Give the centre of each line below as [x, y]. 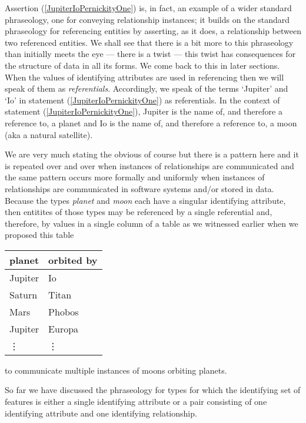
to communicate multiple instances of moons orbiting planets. [116, 370]
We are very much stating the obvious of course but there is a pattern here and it [152, 154]
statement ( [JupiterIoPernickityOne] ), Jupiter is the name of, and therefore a [144, 111]
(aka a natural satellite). [49, 134]
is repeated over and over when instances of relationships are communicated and [149, 165]
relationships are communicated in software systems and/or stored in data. [139, 188]
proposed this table [39, 235]
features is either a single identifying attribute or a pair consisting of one [136, 402]
